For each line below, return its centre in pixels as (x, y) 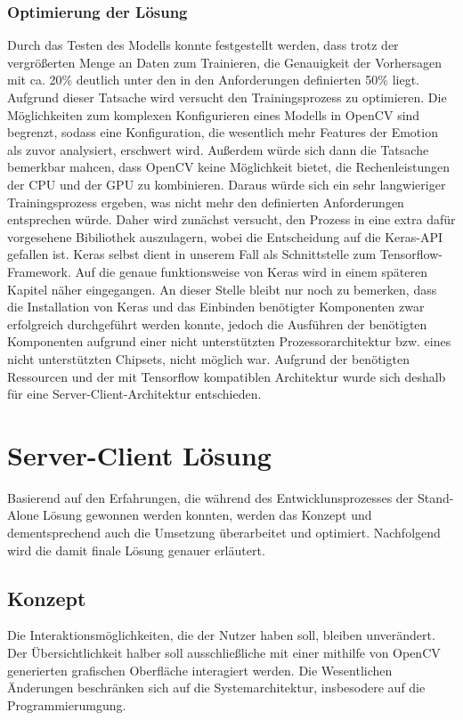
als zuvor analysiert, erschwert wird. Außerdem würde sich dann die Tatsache (218, 149)
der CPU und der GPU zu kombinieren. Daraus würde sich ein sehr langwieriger (227, 184)
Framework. (39, 271)
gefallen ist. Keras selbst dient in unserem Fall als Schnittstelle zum (192, 254)
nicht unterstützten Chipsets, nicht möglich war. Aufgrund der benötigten (208, 358)
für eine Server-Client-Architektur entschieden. (134, 394)
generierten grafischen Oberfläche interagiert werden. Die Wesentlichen (200, 670)
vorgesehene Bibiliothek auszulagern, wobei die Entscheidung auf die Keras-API (225, 236)
